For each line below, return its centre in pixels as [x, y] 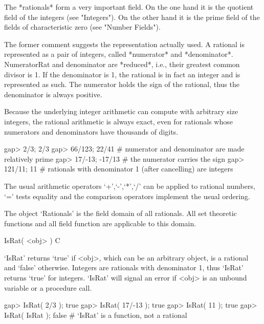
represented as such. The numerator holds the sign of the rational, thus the [122, 84]
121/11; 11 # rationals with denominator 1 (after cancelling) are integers [119, 169]
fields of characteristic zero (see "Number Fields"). [82, 27]
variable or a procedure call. [48, 287]
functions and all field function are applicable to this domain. [100, 223]
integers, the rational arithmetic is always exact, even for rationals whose [118, 121]
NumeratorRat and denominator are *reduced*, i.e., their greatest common [122, 64]
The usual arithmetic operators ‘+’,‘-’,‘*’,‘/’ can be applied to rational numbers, [130, 186]
